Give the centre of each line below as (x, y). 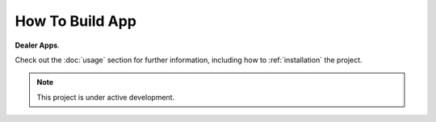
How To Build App (76, 21)
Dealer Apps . (37, 45)
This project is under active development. (106, 97)
